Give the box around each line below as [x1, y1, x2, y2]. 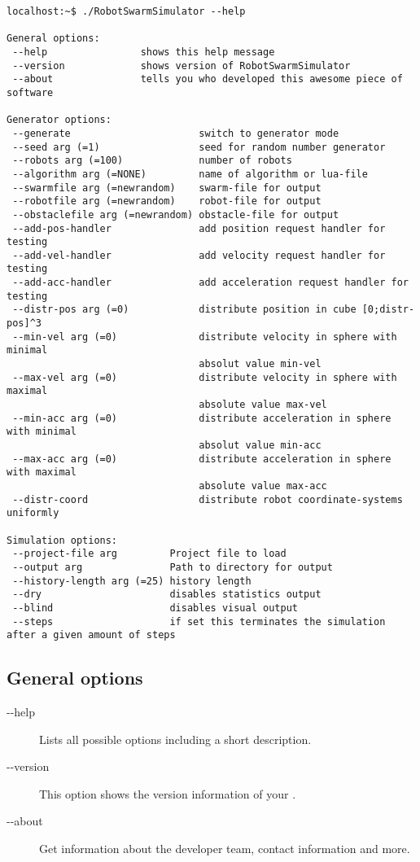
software [7, 86, 54, 98]
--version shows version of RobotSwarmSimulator [12, 59, 351, 72]
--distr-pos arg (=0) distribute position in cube [12, 304, 357, 316]
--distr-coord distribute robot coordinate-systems [12, 493, 403, 505]
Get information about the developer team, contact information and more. [39, 840, 410, 857]
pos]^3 [7, 317, 42, 330]
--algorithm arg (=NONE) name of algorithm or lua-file [12, 168, 368, 180]
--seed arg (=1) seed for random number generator [12, 141, 386, 153]
